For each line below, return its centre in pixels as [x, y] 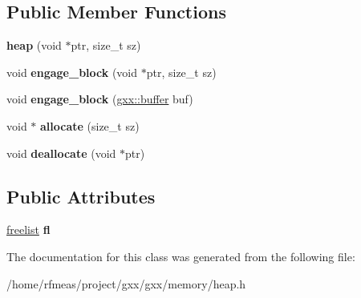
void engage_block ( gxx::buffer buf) [100, 99]
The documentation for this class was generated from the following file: [181, 256]
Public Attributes [81, 196]
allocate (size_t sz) [90, 125]
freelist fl [28, 230]
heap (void [34, 45]
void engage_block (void [72, 72]
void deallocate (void [61, 153]
